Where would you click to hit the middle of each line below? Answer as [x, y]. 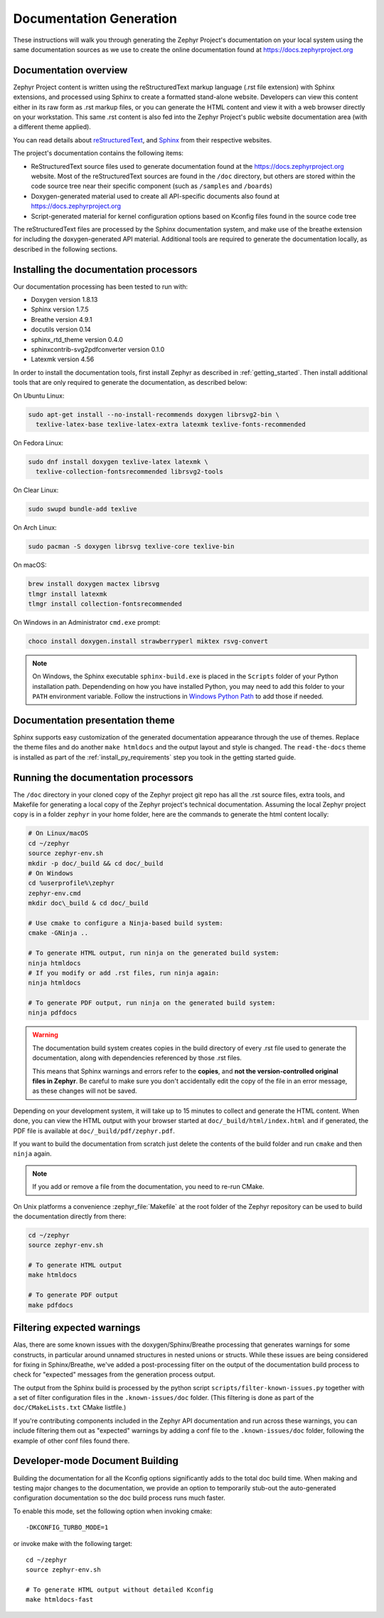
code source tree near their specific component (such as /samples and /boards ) [152, 186]
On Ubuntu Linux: [39, 395]
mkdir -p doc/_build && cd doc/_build [96, 863]
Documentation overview [70, 70]
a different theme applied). [52, 127]
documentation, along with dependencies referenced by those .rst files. [137, 1058]
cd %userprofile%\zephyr [71, 883]
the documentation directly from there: [70, 1216]
